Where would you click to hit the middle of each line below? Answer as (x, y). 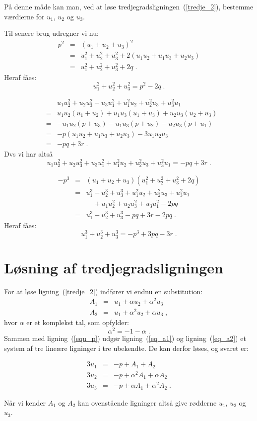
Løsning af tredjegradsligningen (114, 267)
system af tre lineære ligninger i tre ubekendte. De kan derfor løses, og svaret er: (126, 348)
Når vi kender (25, 402)
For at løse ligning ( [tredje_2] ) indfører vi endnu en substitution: (103, 291)
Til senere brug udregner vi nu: (51, 33)
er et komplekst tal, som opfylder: (78, 322)
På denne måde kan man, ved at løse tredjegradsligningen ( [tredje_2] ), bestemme (129, 6)
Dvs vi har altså (28, 154)
